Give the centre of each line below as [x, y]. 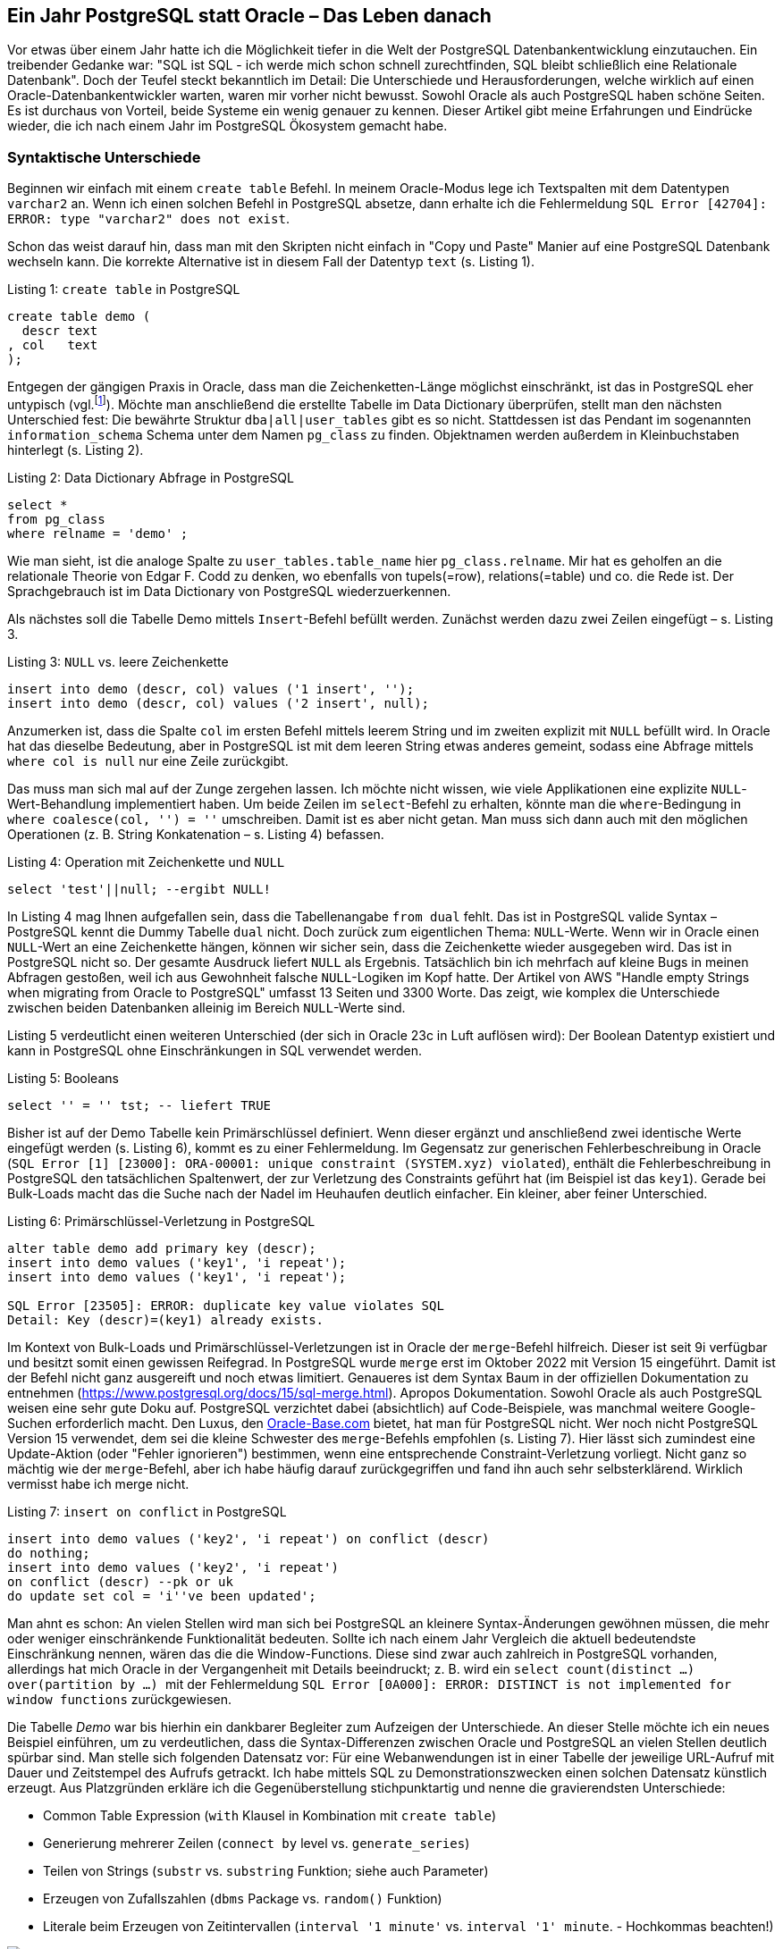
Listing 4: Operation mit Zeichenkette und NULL [146, 861]
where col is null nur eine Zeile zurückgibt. [148, 760]
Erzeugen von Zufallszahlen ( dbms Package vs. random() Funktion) [243, 1898]
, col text [53, 345]
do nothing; [49, 1553]
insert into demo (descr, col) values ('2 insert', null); [219, 703]
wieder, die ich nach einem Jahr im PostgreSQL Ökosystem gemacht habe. [227, 126]
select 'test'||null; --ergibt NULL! [139, 889]
